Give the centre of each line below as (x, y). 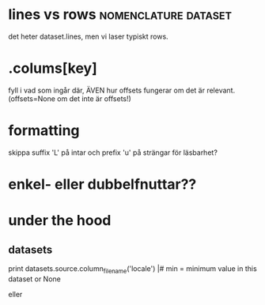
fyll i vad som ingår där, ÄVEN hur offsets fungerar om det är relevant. (122, 90)
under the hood (60, 221)
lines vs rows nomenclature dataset (120, 15)
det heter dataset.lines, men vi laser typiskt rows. (88, 36)
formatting (44, 131)
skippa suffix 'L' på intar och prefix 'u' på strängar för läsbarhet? (113, 152)
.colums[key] (53, 68)
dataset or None (34, 279)
